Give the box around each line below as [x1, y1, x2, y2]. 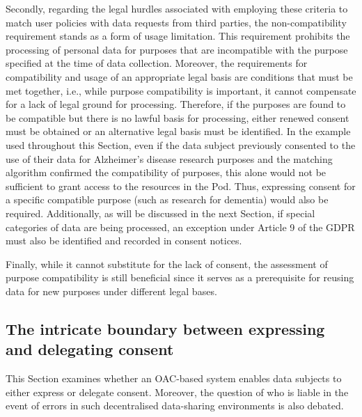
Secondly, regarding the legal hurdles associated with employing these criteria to [6, 1, 348, 15]
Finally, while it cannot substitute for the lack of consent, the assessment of [6, 256, 328, 271]
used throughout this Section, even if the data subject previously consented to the [6, 137, 356, 152]
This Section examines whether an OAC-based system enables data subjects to [6, 371, 342, 386]
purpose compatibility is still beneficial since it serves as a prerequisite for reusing [6, 270, 354, 285]
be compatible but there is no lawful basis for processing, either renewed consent [6, 110, 349, 125]
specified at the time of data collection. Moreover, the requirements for [6, 56, 308, 70]
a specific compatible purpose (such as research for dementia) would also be [6, 192, 329, 207]
